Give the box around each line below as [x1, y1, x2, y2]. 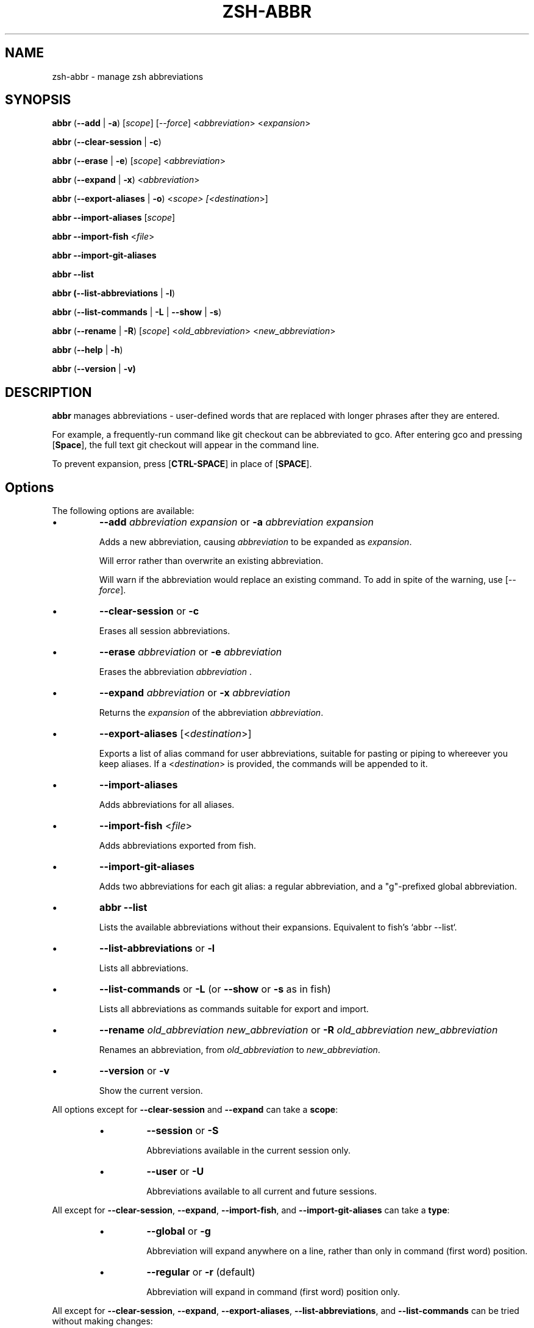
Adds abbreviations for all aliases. [99, 799, 235, 810]
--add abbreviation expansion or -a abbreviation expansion [99, 516, 374, 529]
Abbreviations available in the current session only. [146, 1145, 351, 1156]
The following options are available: [52, 505, 194, 516]
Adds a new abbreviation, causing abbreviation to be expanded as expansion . [99, 537, 412, 548]
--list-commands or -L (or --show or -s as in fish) [99, 983, 331, 996]
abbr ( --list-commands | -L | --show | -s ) [52, 307, 222, 318]
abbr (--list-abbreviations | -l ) [52, 288, 176, 299]
